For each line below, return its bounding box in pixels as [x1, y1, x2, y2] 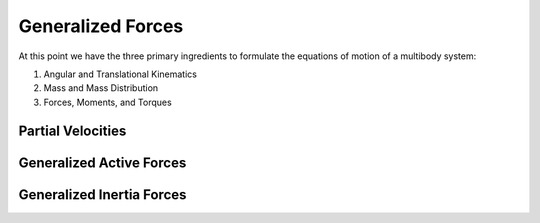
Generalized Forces [18, 15, 184, 37]
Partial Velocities [18, 122, 127, 139]
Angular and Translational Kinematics [43, 68, 197, 80]
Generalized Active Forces [18, 154, 187, 171]
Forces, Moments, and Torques [43, 96, 172, 108]
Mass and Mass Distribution [43, 82, 159, 94]
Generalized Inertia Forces [18, 186, 187, 203]
